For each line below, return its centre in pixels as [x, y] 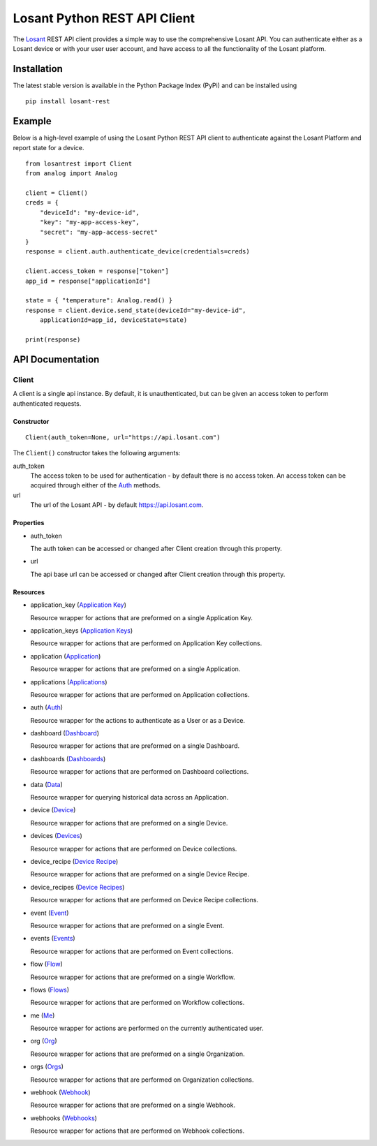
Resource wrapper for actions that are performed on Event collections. [132, 951]
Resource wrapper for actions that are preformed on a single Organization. [138, 1054]
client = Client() [57, 193]
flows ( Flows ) [50, 990]
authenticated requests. [47, 403]
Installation [38, 69]
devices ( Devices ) [57, 836]
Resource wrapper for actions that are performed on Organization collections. [142, 1080]
